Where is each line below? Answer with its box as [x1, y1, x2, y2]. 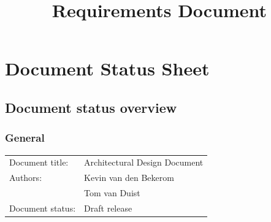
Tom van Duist [84, 186, 140, 199]
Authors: [9, 171, 42, 184]
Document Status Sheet [5, 56, 210, 81]
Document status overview [5, 98, 177, 117]
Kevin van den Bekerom [84, 171, 174, 184]
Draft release [84, 201, 132, 214]
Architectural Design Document [84, 156, 204, 169]
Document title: [9, 156, 69, 169]
